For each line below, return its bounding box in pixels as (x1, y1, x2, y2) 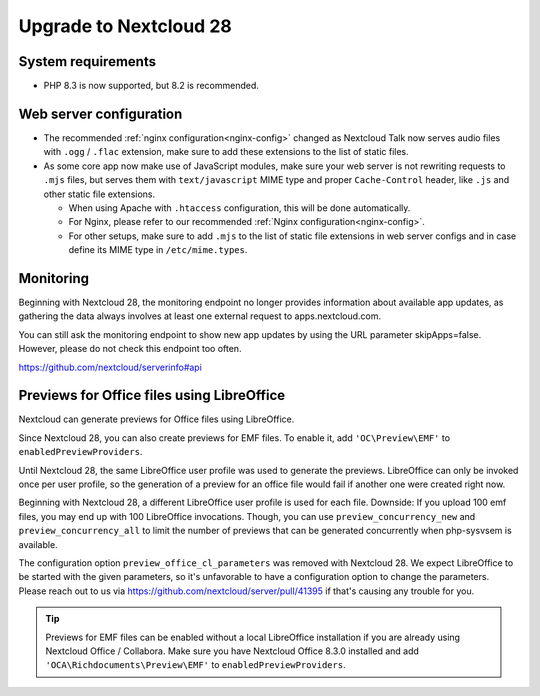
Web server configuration (18, 105, 183, 122)
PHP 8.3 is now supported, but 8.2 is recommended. (43, 80, 260, 92)
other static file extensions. (43, 188, 156, 200)
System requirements (18, 53, 157, 70)
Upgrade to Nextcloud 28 (18, 15, 232, 37)
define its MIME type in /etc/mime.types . (68, 244, 248, 256)
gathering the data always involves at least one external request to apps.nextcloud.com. (18, 310, 382, 322)
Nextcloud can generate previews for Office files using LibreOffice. (18, 413, 295, 425)
